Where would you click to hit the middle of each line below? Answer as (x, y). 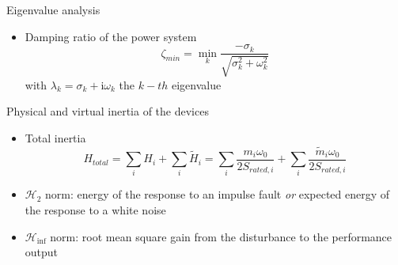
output (42, 252)
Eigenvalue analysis (53, 9)
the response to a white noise (95, 210)
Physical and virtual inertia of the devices (108, 111)
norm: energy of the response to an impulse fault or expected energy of (218, 194)
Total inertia (55, 137)
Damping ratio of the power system (111, 36)
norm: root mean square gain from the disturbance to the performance (221, 236)
